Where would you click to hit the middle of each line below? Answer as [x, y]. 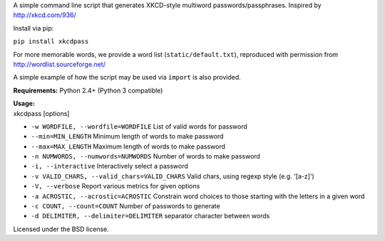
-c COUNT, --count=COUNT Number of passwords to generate [125, 206]
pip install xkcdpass [51, 42]
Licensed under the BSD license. [61, 229]
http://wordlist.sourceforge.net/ [60, 64]
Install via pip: [34, 28]
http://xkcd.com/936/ [45, 15]
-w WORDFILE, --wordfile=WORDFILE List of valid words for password [139, 126]
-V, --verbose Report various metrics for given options [115, 186]
